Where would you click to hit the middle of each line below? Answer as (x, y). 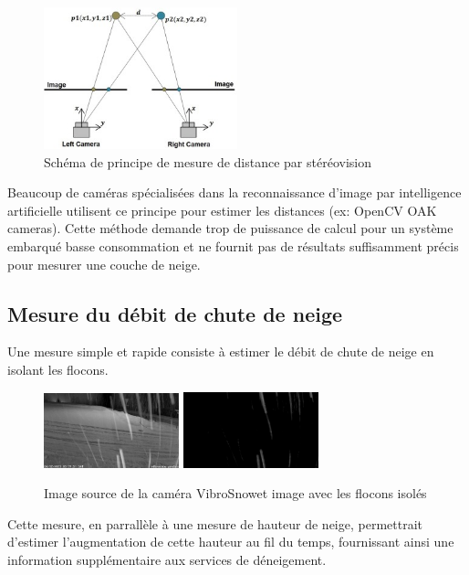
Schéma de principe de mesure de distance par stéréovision (208, 161)
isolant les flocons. (58, 369)
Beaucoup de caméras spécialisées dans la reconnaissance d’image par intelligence (234, 192)
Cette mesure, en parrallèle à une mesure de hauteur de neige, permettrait (215, 523)
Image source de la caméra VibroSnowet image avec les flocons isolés (235, 493)
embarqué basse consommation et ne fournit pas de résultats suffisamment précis (233, 245)
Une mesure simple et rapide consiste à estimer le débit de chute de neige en (221, 351)
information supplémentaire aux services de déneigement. (167, 559)
